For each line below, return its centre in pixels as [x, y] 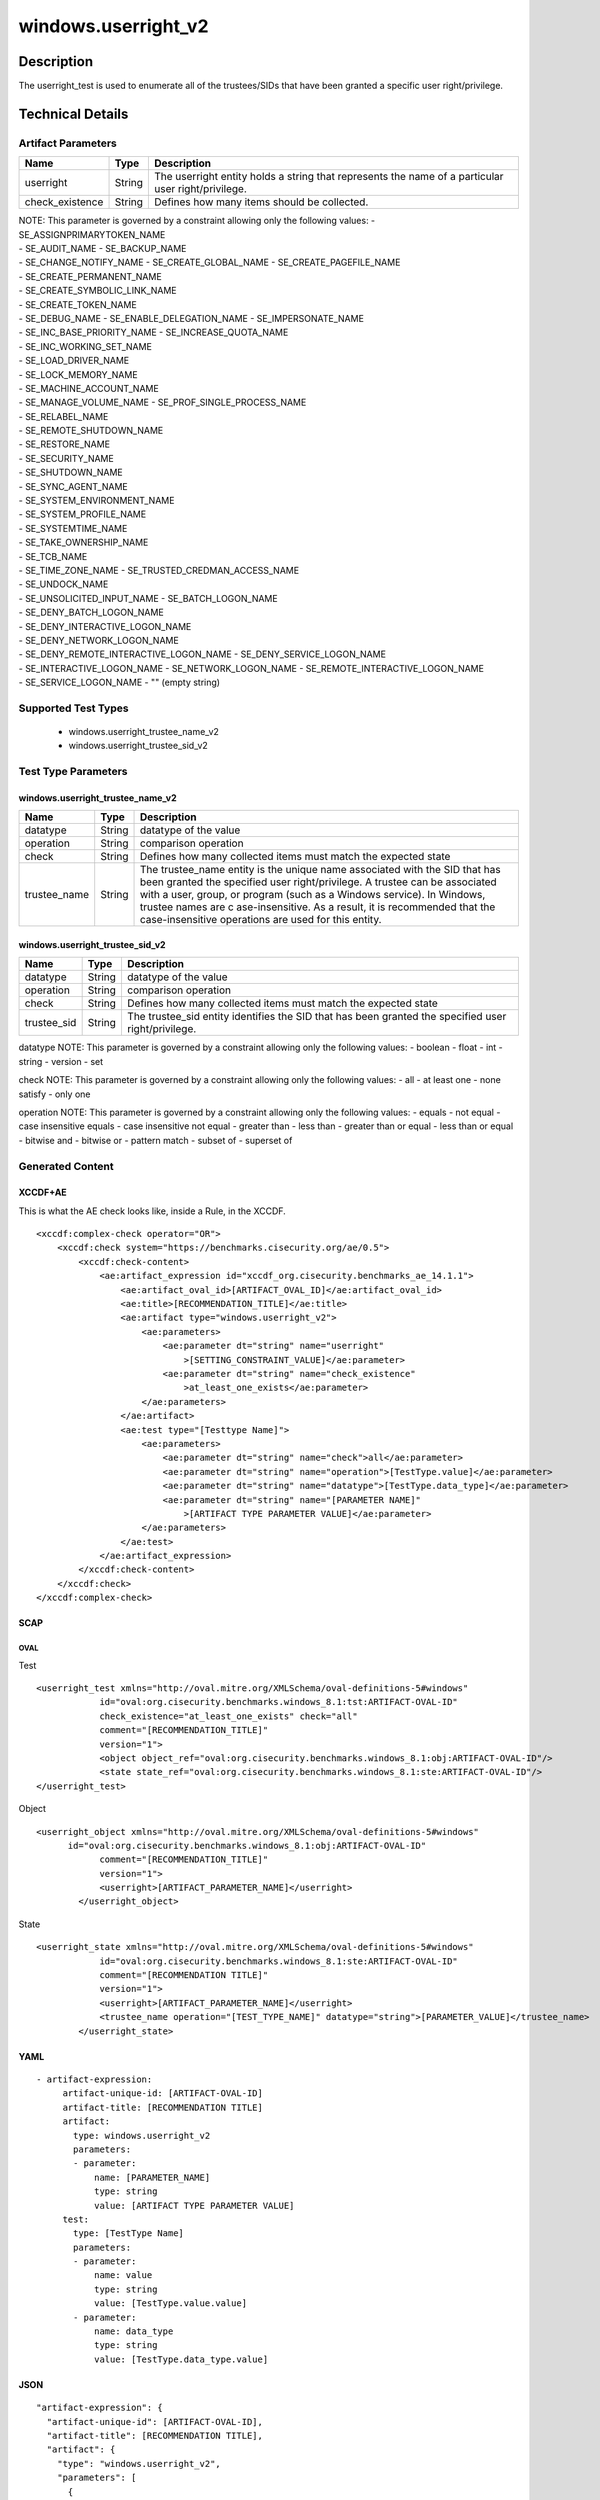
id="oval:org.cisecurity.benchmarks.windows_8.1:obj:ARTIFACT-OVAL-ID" [247, 1845]
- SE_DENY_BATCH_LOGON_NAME [91, 612]
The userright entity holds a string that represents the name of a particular [329, 177]
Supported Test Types [73, 708]
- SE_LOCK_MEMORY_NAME [78, 374]
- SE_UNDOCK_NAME [63, 584]
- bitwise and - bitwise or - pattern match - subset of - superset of [155, 1140]
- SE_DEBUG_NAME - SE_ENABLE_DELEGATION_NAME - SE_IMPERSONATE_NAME [191, 318]
